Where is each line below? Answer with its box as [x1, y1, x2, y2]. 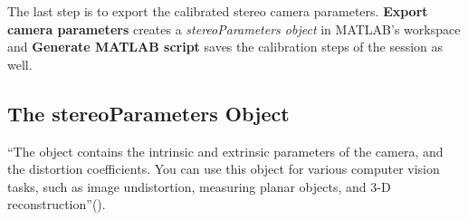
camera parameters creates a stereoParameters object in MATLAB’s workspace [7, 19, 461, 38]
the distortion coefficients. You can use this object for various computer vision [7, 159, 440, 178]
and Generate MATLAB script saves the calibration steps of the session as [7, 37, 444, 56]
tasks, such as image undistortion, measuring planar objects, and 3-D [7, 177, 391, 196]
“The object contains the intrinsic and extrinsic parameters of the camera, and [7, 141, 444, 160]
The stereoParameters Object [7, 99, 290, 127]
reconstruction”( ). [7, 195, 106, 214]
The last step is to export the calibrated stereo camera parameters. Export [7, 2, 428, 20]
